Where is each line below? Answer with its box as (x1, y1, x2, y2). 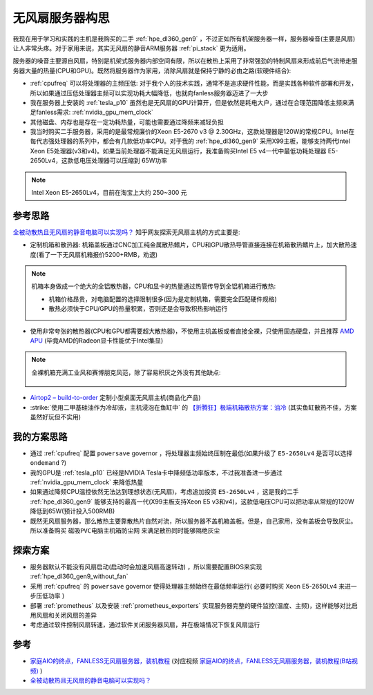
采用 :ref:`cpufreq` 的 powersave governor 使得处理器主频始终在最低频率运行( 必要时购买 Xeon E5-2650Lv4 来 (30, 582, 345, 590)
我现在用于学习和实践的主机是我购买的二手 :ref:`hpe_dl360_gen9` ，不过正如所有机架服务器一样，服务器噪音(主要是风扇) (12, 35, 356, 43)
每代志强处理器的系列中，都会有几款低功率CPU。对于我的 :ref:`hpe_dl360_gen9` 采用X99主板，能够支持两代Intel (30, 137, 350, 145)
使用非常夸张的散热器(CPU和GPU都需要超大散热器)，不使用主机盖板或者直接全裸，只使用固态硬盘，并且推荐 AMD (30, 327, 354, 335)
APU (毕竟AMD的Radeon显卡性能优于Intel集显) (30, 336, 164, 345)
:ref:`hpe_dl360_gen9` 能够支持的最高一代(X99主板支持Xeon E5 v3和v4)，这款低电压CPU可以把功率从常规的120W (30, 497, 354, 506)
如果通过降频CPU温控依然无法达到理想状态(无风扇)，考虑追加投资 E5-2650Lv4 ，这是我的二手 (30, 488, 299, 496)
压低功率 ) (35, 591, 65, 600)
